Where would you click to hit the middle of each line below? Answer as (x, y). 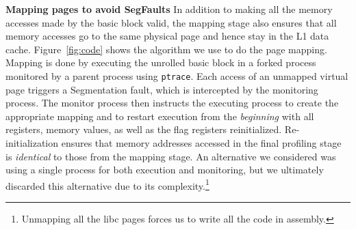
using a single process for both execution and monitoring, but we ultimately (165, 170)
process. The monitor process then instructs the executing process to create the (172, 103)
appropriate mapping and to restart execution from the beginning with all (160, 116)
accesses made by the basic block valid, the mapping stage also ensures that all (171, 22)
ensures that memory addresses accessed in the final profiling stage (201, 143)
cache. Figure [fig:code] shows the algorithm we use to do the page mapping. (166, 49)
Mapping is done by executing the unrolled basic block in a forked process (161, 62)
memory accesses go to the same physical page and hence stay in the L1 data (167, 36)
